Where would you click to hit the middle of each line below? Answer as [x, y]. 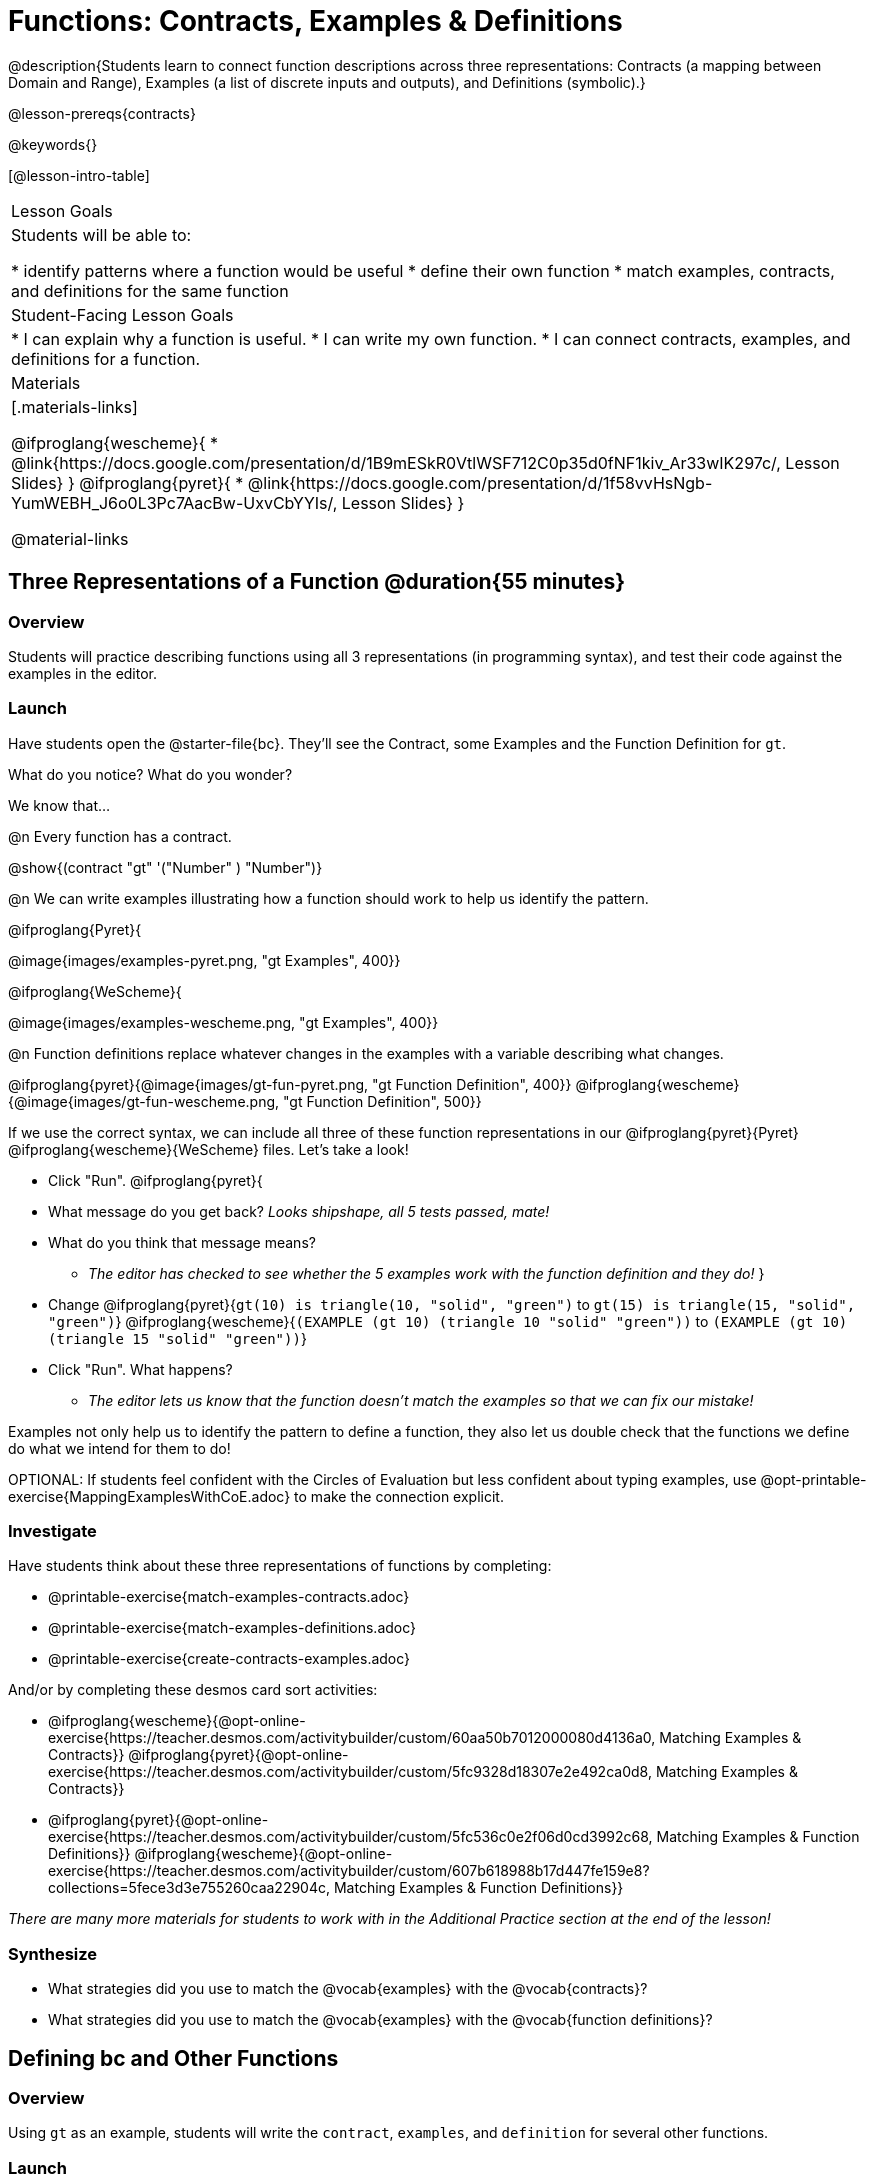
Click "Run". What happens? [140, 1369]
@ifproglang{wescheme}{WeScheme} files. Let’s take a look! [208, 1149]
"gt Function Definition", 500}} [382, 1101]
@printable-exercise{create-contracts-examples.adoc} [229, 1659]
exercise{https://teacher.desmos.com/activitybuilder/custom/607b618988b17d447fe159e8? [349, 1871]
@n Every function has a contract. [120, 836]
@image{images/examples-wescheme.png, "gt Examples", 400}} [223, 1022]
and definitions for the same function [150, 290]
